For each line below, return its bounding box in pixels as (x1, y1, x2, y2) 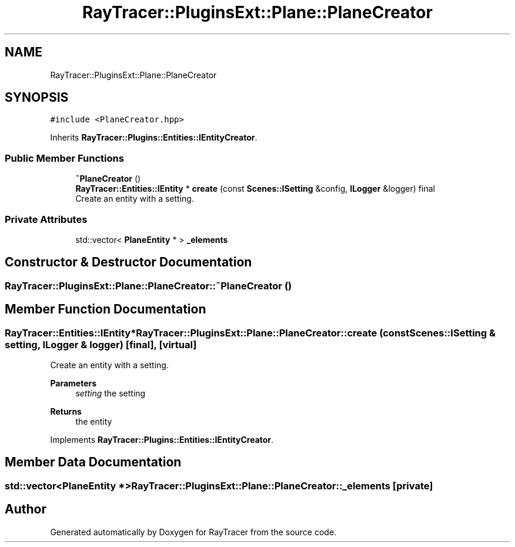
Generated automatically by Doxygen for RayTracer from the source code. (50, 526, 337, 537)
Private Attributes (5, 213, 88, 225)
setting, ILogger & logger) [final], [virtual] (5, 338, 197, 351)
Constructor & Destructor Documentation (5, 255, 252, 270)
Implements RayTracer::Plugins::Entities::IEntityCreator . (50, 435, 274, 445)
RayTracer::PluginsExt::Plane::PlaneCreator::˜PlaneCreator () (5, 279, 292, 292)
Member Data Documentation (5, 455, 182, 470)
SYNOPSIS (5, 90, 69, 105)
